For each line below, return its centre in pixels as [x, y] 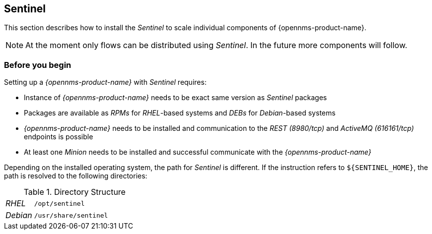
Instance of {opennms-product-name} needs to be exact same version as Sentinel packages [176, 98]
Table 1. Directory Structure [74, 192]
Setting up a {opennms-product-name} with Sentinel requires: [105, 82]
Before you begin [38, 65]
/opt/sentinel [59, 203]
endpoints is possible [59, 137]
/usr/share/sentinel [71, 215]
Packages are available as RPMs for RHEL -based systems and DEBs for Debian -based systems [180, 113]
